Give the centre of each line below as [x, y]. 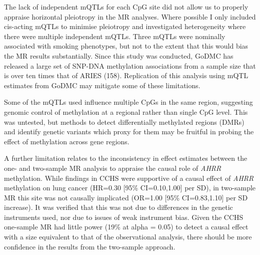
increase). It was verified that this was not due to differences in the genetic [118, 207]
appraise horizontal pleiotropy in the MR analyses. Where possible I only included [130, 16]
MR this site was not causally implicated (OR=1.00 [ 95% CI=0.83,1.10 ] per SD [126, 197]
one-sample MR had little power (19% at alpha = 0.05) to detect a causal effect [126, 227]
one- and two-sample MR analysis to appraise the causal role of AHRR [113, 168]
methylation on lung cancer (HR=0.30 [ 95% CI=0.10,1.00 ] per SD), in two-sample [130, 188]
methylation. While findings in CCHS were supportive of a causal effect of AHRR [129, 178]
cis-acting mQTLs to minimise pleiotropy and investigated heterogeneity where [125, 26]
